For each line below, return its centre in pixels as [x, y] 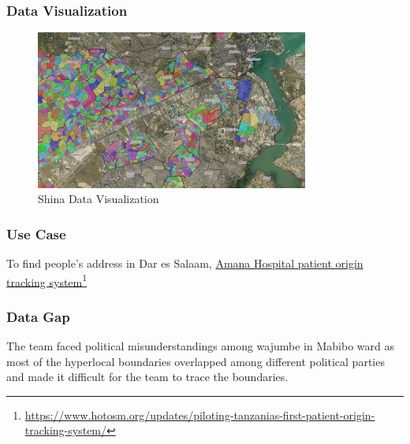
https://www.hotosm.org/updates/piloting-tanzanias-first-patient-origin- [200, 414]
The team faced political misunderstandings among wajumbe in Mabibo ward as [200, 346]
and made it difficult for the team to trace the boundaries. [147, 377]
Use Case [36, 233]
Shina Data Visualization [99, 199]
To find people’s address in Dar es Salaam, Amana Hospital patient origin [185, 263]
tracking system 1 [47, 280]
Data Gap [38, 316]
